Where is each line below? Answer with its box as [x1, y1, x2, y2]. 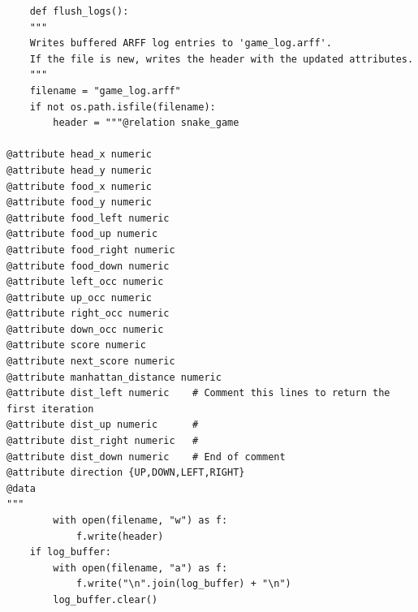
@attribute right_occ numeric [6, 308, 170, 320]
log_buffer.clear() [53, 593, 158, 606]
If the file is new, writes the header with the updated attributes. [29, 53, 414, 65]
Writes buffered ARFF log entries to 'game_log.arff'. [29, 37, 332, 50]
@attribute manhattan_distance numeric [6, 371, 222, 383]
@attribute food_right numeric [6, 244, 175, 256]
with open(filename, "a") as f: [53, 562, 228, 574]
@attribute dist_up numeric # [6, 419, 199, 431]
